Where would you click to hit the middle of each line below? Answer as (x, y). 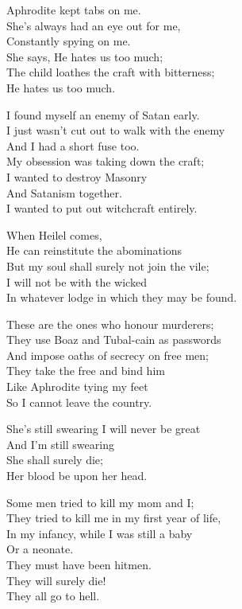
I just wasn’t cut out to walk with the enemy (116, 130)
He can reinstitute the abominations (94, 250)
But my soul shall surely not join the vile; (108, 265)
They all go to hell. (53, 596)
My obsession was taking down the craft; (106, 161)
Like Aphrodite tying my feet (77, 386)
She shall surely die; (55, 460)
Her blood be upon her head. (77, 476)
